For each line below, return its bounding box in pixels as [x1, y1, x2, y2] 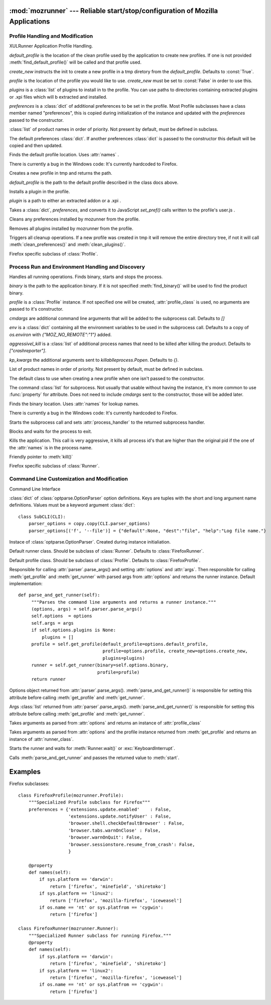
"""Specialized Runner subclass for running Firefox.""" [28, 932, 171, 938]
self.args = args [31, 620, 74, 626]
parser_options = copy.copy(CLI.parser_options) [28, 521, 150, 527]
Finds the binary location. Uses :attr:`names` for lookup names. [9, 401, 140, 407]
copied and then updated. [9, 143, 63, 149]
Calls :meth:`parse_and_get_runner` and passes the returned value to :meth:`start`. [9, 755, 180, 761]
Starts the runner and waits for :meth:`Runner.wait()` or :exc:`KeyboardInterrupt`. [9, 745, 175, 751]
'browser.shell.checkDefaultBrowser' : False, [68, 821, 185, 826]
